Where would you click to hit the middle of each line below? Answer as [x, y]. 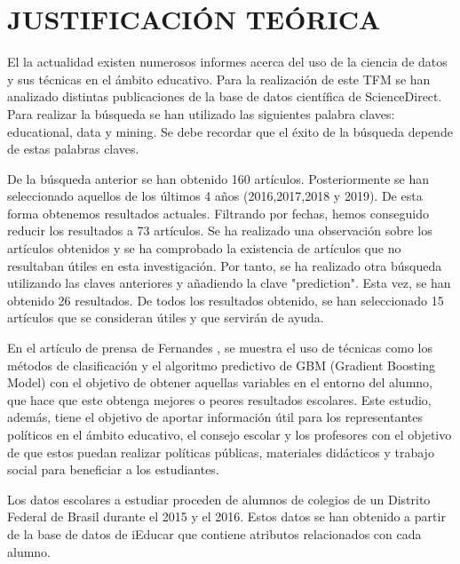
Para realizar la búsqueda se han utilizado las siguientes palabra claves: [201, 113]
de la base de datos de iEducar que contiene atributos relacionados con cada [214, 533]
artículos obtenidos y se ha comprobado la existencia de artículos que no [204, 248]
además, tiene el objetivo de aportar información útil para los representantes [215, 417]
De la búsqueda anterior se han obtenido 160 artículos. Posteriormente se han [218, 178]
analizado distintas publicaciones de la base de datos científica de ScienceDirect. [225, 96]
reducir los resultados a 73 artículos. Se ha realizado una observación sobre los [220, 230]
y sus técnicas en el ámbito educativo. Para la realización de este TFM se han [219, 79]
